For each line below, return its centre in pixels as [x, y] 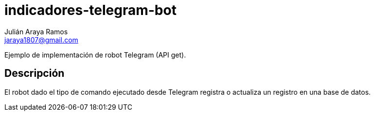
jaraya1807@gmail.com [41, 40]
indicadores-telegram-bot [90, 10]
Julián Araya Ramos [36, 31]
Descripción [35, 73]
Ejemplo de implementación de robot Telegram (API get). [95, 55]
